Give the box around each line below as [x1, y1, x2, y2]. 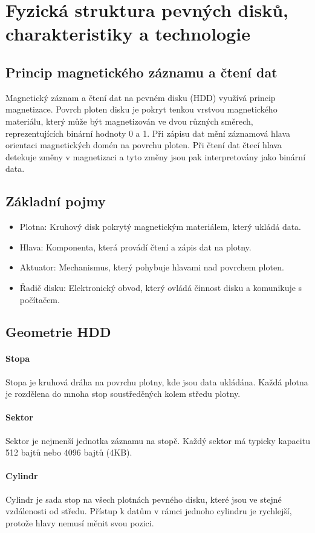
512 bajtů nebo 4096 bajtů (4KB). [5, 446, 132, 459]
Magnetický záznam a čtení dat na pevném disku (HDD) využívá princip [5, 91, 276, 103]
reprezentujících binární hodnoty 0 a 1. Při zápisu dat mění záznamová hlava [5, 126, 291, 139]
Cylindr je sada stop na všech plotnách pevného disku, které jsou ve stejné [5, 492, 282, 505]
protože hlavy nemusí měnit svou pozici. [5, 516, 154, 529]
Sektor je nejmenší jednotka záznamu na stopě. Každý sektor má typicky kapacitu [5, 434, 310, 446]
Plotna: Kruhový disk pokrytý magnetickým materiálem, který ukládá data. [19, 220, 302, 233]
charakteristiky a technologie [5, 21, 250, 46]
